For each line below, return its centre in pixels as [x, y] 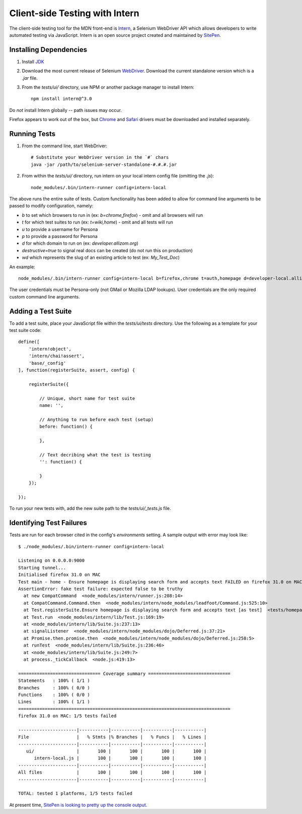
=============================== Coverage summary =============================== [125, 674]
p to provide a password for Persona [60, 236]
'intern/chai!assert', [57, 356]
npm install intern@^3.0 [61, 99]
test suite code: [25, 330]
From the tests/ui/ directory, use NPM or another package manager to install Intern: [108, 87]
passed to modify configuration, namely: [51, 206]
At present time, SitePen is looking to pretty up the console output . [78, 805]
